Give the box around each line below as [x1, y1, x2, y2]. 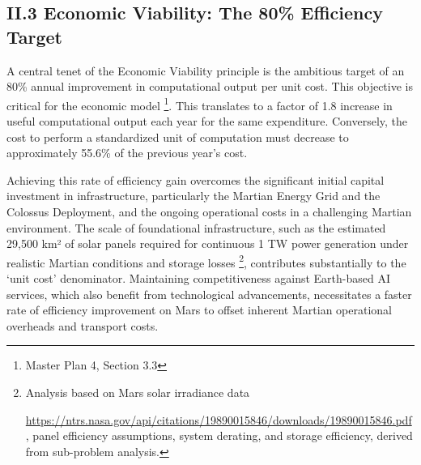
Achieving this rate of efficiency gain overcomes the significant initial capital [6, 171, 385, 188]
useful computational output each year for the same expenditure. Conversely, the [6, 113, 408, 130]
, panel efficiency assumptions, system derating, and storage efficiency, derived [25, 427, 413, 444]
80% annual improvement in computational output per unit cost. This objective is [6, 78, 413, 95]
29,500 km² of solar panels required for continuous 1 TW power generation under [6, 235, 409, 252]
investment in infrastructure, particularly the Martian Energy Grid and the [6, 187, 381, 204]
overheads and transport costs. [6, 317, 159, 334]
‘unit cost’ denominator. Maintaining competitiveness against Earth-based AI [6, 270, 390, 287]
